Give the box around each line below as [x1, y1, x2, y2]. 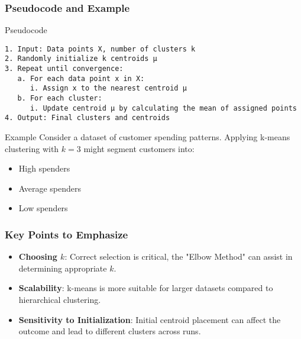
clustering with [5, 142, 59, 154]
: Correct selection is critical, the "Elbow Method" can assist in [64, 250, 293, 263]
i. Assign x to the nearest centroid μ [30, 84, 187, 93]
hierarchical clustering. [18, 293, 101, 306]
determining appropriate [18, 261, 107, 274]
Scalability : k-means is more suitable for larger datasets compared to [18, 282, 273, 294]
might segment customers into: [83, 142, 195, 154]
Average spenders [18, 182, 82, 194]
